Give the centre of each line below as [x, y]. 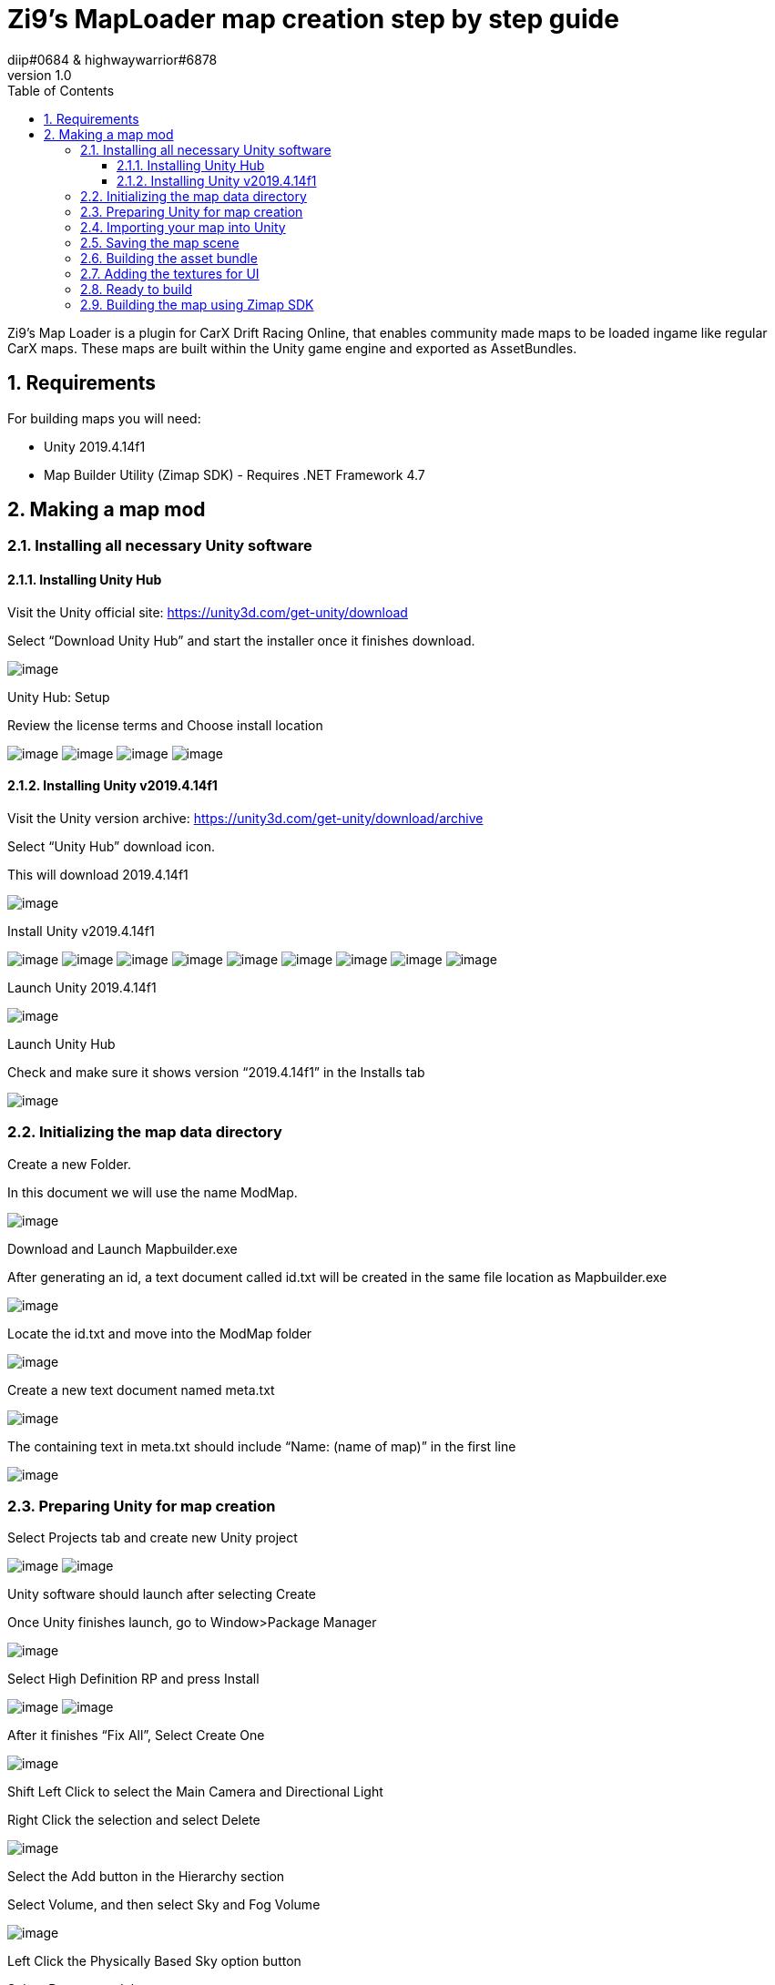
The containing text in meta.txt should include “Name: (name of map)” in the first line [262, 1446]
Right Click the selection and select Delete [134, 1820]
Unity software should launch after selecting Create [162, 1594]
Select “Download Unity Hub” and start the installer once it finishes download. [241, 640]
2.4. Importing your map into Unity [183, 227]
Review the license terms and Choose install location [165, 725]
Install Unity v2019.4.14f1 [81, 931]
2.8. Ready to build [136, 289]
